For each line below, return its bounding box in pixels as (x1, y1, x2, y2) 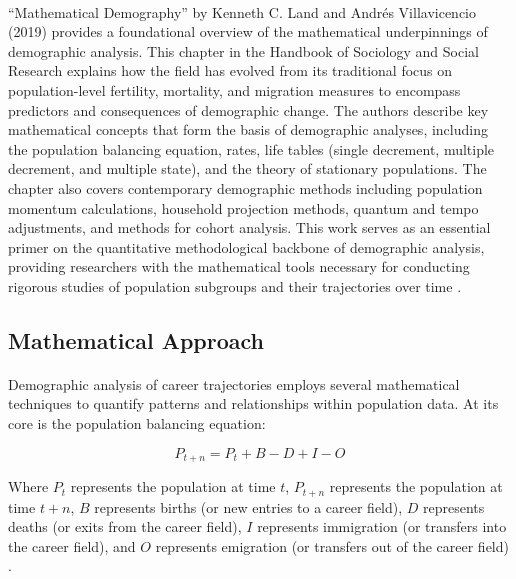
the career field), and (8, 535, 136, 556)
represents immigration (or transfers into (257, 516, 507, 537)
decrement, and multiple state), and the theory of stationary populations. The (8, 158, 487, 179)
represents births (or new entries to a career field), (94, 496, 403, 517)
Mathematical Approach (8, 324, 265, 355)
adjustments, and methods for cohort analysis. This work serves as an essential (8, 217, 491, 238)
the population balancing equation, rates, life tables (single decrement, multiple (8, 138, 495, 159)
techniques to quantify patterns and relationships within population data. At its (8, 393, 499, 414)
